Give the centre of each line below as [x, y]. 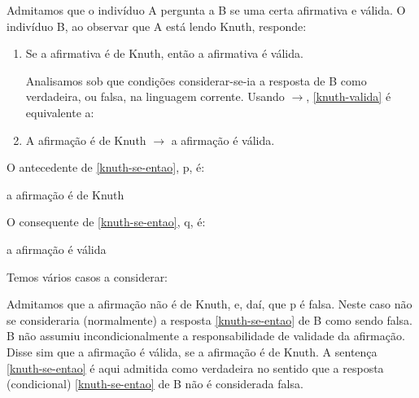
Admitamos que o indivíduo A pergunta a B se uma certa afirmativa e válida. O [206, 10]
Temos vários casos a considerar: [87, 276]
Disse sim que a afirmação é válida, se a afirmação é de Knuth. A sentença [192, 351]
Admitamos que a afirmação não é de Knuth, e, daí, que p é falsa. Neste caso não [209, 304]
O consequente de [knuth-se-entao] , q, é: [106, 222]
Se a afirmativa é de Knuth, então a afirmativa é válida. [164, 53]
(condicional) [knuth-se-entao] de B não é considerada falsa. [155, 384]
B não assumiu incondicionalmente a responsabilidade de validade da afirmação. [206, 336]
